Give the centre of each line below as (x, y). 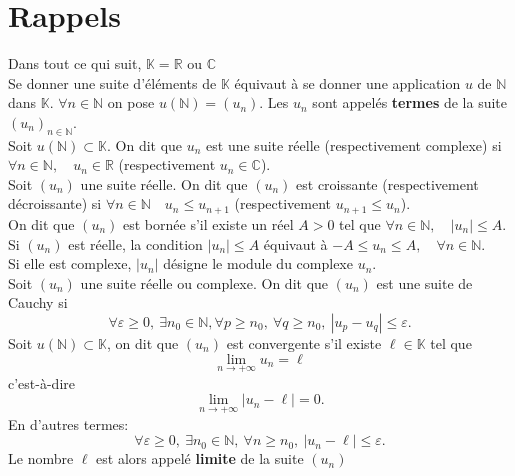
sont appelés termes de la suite (409, 102)
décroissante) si (55, 203)
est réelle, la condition (135, 243)
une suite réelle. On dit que (164, 183)
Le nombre (41, 458)
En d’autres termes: (68, 423)
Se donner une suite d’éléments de (112, 82)
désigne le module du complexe (258, 263)
